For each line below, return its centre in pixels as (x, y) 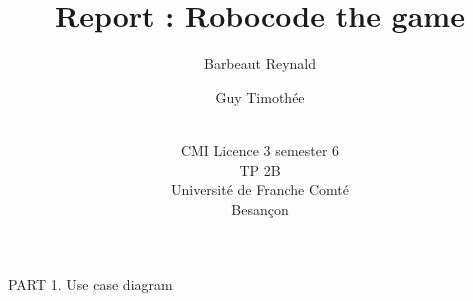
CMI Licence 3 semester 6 (260, 149)
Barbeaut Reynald (260, 63)
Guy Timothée (260, 96)
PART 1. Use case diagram (90, 284)
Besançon (260, 208)
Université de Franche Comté (260, 189)
